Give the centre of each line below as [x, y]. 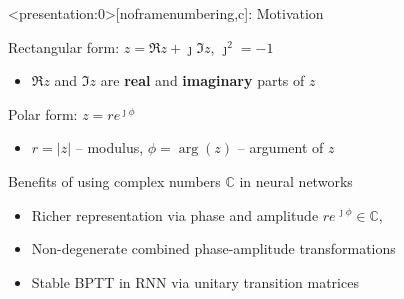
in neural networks [296, 180]
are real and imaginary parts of [202, 80]
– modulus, [109, 147]
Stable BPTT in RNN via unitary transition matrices [195, 281]
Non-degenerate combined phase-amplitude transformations [213, 248]
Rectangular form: [64, 46]
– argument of [280, 147]
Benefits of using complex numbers [114, 180]
